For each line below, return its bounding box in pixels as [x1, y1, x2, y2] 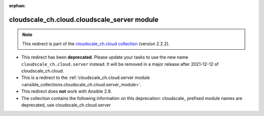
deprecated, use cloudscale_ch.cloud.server [21, 102, 111, 108]
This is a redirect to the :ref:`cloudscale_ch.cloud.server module [21, 75, 150, 80]
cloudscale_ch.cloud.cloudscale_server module [9, 15, 159, 24]
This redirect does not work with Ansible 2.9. [21, 88, 112, 95]
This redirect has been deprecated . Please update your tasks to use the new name [21, 54, 188, 60]
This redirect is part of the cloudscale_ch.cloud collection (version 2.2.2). [22, 40, 170, 46]
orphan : [9, 3, 26, 8]
